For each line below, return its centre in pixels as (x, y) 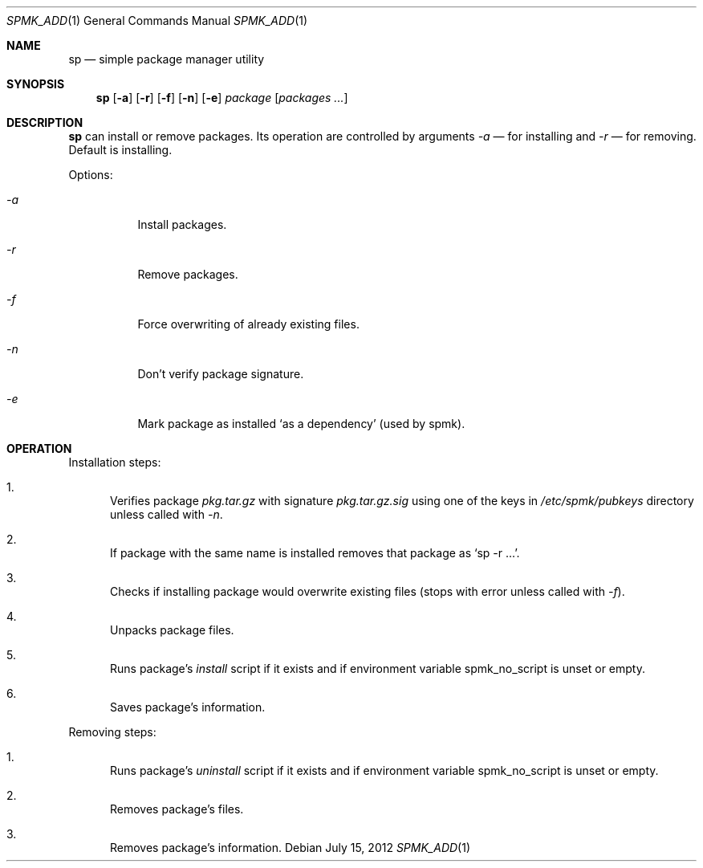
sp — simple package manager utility (167, 59)
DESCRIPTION (45, 122)
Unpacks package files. (172, 630)
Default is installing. (120, 150)
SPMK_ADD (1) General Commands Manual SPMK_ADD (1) (157, 20)
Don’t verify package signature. (221, 374)
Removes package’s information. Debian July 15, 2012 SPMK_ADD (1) (291, 848)
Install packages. (182, 224)
